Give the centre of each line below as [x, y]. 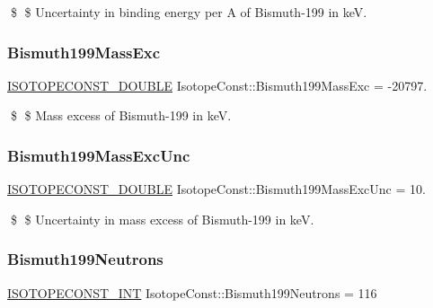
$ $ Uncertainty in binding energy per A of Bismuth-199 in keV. [189, 12]
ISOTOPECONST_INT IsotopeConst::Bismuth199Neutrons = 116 [192, 292]
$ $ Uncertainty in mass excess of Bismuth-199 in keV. [162, 219]
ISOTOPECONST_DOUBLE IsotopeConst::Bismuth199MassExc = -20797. [217, 85]
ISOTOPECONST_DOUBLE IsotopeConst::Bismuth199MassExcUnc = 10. [216, 189]
